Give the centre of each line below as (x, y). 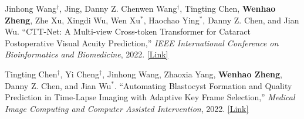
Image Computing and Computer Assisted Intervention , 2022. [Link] (127, 108)
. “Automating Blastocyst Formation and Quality (203, 85)
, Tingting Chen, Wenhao (228, 8)
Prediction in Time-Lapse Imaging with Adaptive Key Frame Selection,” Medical (150, 97)
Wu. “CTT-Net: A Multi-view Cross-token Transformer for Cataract (128, 31)
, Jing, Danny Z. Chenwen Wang (118, 8)
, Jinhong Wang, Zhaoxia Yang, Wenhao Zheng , (192, 74)
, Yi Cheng (80, 74)
